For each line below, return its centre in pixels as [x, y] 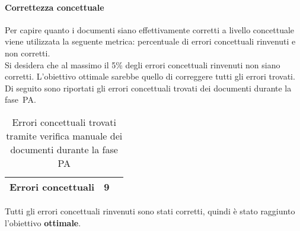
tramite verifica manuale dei [64, 135]
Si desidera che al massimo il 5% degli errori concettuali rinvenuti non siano [143, 64]
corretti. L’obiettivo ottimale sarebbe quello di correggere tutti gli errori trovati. [150, 76]
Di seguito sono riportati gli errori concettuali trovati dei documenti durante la [148, 88]
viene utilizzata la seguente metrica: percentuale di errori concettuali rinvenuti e [150, 41]
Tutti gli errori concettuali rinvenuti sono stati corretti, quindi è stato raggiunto [150, 211]
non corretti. [28, 53]
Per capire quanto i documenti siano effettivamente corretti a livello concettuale [150, 29]
